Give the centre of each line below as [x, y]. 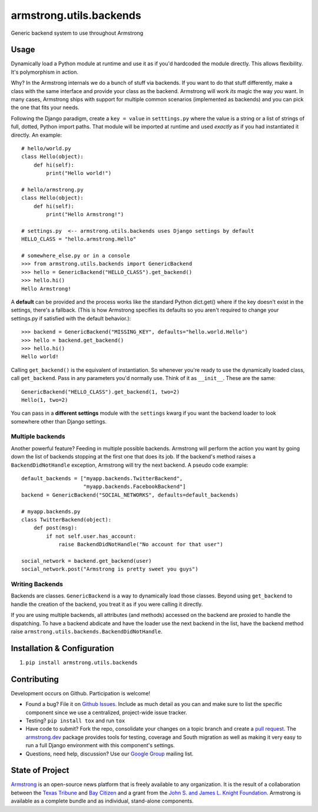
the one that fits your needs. [45, 108]
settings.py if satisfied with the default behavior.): [71, 318]
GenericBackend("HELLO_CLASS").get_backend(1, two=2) [100, 392]
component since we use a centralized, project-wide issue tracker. [107, 712]
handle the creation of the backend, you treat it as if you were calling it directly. [107, 604]
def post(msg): [55, 528]
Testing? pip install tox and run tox [75, 720]
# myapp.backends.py [51, 511]
